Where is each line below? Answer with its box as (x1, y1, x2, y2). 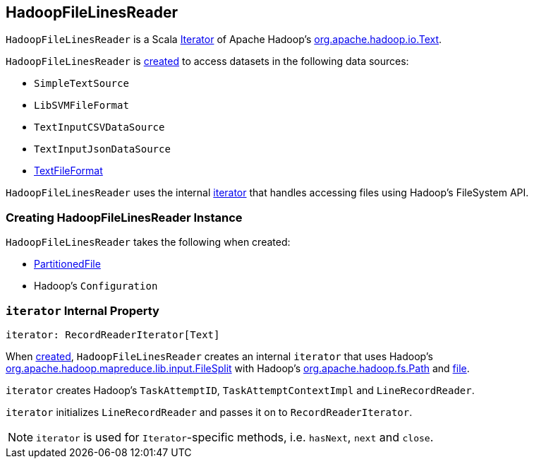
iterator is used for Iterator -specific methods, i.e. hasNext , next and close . (36, 429, 434, 444)
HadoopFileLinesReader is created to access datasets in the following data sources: (6, 55, 409, 68)
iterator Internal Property (6, 303, 159, 318)
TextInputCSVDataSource (34, 121, 165, 133)
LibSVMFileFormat (34, 100, 129, 112)
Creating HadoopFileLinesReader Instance (6, 210, 243, 225)
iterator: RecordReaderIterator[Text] (6, 328, 220, 340)
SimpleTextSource (34, 78, 129, 90)
